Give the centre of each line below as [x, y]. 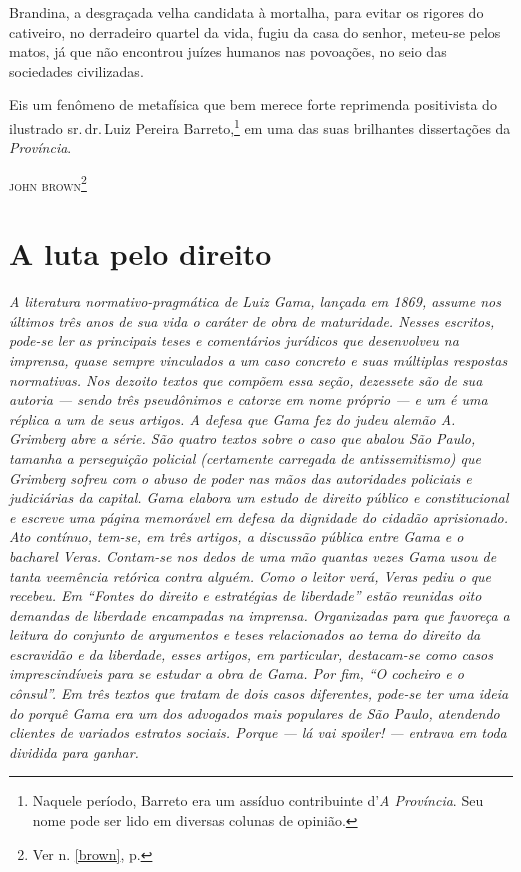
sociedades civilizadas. [76, 70]
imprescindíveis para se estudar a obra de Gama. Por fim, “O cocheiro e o [236, 673]
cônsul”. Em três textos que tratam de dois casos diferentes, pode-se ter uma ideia [259, 693]
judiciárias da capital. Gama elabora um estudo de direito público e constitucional [259, 497]
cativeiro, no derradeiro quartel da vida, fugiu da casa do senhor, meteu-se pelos [255, 31]
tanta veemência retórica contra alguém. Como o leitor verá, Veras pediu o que [250, 575]
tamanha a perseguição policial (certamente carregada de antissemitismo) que [245, 457]
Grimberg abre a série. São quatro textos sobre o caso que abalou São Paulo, [242, 438]
